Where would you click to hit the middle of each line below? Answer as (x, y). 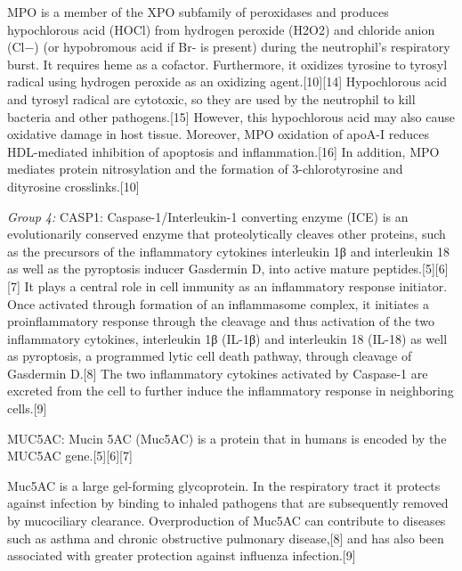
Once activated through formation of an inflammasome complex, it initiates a (218, 303)
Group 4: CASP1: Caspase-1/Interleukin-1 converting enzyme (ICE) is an (208, 216)
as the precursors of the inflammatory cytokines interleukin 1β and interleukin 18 (228, 251)
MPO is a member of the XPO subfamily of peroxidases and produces (198, 12)
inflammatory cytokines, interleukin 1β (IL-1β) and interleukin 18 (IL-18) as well (227, 338)
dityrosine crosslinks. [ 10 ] (73, 186)
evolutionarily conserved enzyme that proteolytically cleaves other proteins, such (227, 234)
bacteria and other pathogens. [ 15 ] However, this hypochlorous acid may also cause (231, 116)
